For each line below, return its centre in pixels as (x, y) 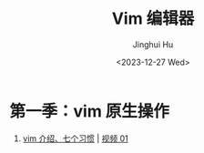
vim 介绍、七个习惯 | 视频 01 (76, 138)
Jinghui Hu (153, 44)
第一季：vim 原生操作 (90, 111)
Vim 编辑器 (153, 19)
